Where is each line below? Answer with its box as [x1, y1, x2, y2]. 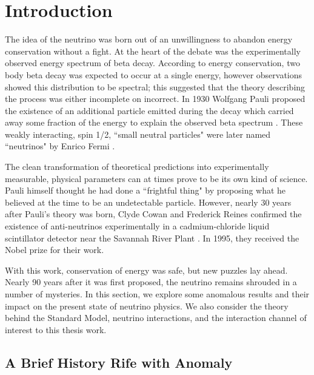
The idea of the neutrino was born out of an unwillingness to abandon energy [5, 33, 293, 46]
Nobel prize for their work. [5, 243, 104, 256]
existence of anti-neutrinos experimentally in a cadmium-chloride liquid [5, 220, 270, 232]
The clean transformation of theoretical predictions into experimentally [5, 160, 269, 173]
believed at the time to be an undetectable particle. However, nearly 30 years [5, 195, 292, 208]
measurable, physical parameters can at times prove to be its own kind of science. [5, 172, 308, 184]
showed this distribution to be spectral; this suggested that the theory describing [5, 80, 306, 93]
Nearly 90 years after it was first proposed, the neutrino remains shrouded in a [5, 275, 297, 288]
